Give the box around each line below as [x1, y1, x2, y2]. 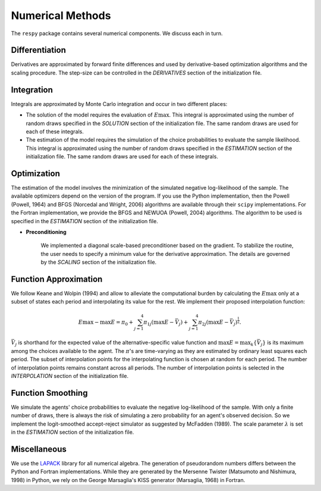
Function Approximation [11, 274, 103, 284]
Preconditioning [26, 228, 67, 235]
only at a [278, 290, 300, 297]
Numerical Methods [11, 9, 111, 22]
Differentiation [11, 45, 67, 55]
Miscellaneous [11, 444, 67, 454]
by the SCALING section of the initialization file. [40, 259, 157, 266]
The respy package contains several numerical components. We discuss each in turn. [11, 30, 223, 37]
